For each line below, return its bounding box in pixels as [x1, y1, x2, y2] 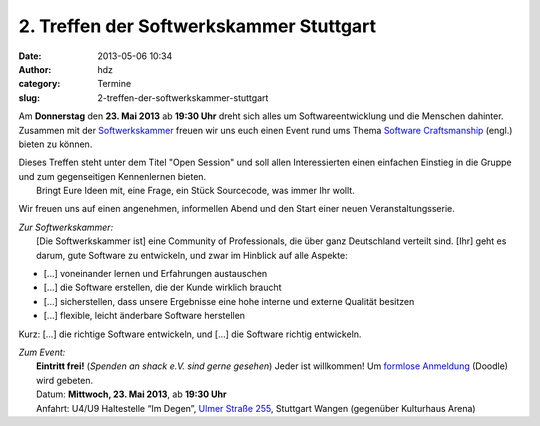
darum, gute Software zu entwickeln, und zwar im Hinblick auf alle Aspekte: [36, 249, 349, 261]
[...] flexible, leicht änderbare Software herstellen [43, 310, 245, 322]
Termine [97, 78, 132, 90]
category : [18, 78, 61, 90]
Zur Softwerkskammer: [18, 221, 114, 233]
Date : [18, 50, 42, 62]
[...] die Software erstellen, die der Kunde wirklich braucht [43, 281, 282, 294]
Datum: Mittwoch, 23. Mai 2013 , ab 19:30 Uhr [36, 388, 227, 400]
